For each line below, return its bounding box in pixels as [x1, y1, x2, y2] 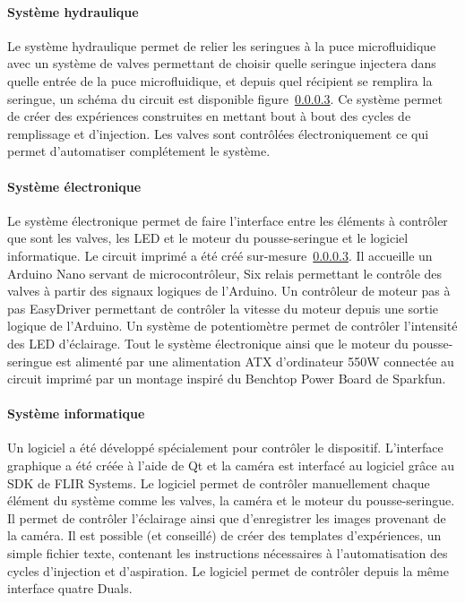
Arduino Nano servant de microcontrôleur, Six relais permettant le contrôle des [7, 263, 443, 282]
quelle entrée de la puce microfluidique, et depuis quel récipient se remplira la [7, 71, 433, 90]
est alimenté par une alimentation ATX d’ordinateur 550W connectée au [56, 351, 454, 370]
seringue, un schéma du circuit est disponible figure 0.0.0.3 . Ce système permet [7, 89, 443, 108]
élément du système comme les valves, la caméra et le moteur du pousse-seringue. [7, 491, 455, 510]
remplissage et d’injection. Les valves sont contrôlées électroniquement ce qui [7, 124, 429, 142]
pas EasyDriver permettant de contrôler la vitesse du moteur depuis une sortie [7, 298, 438, 317]
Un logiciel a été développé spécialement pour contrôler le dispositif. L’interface [7, 438, 443, 457]
